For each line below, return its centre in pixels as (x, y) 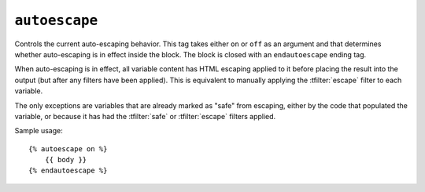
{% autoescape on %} (68, 149)
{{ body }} (66, 160)
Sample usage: (39, 131)
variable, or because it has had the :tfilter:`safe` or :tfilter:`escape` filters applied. (145, 116)
